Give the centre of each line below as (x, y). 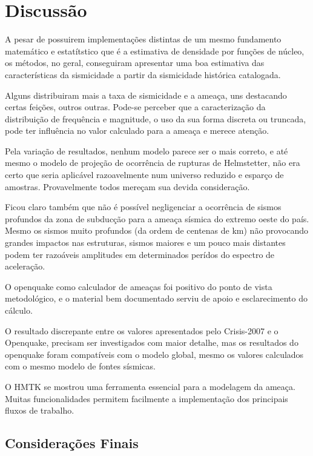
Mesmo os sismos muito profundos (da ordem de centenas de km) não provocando (157, 230)
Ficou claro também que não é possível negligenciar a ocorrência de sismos (143, 207)
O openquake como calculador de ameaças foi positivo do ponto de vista (139, 286)
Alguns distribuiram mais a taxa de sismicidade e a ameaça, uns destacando (146, 95)
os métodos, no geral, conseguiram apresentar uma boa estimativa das (135, 63)
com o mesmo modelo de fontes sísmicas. (80, 366)
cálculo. (19, 310)
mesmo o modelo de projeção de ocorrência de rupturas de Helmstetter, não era (153, 163)
